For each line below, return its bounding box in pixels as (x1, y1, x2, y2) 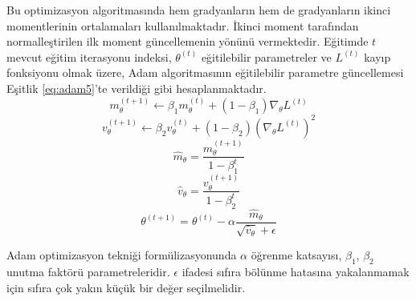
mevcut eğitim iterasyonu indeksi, (6, 48, 172, 65)
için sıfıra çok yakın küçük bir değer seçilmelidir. (6, 279, 246, 295)
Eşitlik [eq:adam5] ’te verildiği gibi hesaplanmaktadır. (6, 79, 267, 96)
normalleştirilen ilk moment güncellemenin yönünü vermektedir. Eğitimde (6, 33, 369, 50)
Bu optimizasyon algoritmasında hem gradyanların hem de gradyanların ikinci (6, 2, 391, 18)
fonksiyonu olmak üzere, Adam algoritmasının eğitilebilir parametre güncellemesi (6, 64, 404, 81)
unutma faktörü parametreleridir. (6, 263, 170, 280)
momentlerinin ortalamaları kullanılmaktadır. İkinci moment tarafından (6, 17, 359, 34)
